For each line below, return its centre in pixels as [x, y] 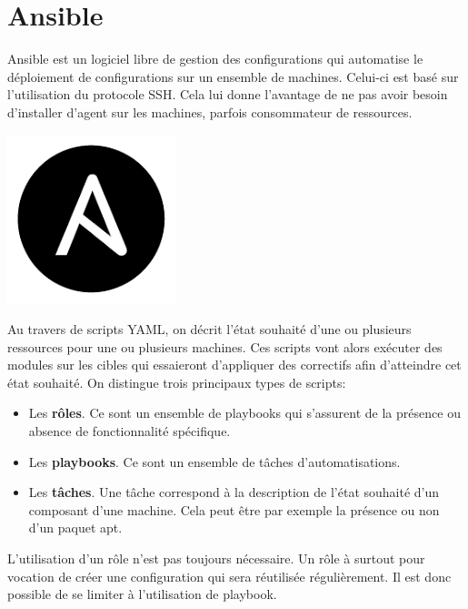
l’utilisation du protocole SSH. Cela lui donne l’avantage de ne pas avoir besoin [228, 94]
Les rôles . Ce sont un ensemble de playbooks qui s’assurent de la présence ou [244, 413]
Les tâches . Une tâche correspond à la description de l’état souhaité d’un [234, 492]
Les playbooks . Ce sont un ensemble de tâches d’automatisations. [214, 461]
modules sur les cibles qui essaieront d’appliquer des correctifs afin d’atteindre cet [234, 365]
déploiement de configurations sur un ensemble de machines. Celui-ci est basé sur [233, 76]
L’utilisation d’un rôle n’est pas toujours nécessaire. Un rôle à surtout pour [216, 558]
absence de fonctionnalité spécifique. [129, 431]
